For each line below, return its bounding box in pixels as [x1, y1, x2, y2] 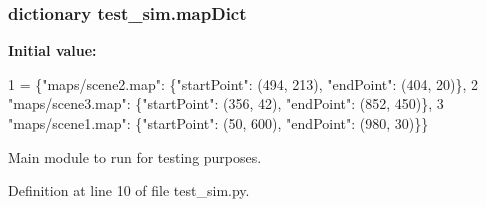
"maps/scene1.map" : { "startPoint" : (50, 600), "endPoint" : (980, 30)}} [8, 113, 429, 133]
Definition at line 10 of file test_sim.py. [8, 180, 250, 201]
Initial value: [8, 40, 97, 61]
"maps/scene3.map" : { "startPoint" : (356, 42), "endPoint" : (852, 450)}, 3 [8, 93, 444, 114]
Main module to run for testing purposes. [8, 146, 262, 167]
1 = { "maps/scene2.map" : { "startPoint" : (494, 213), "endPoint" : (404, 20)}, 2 [8, 73, 479, 94]
